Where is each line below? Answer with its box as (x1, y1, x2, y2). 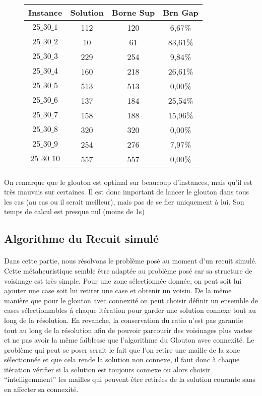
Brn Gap (163, 7, 199, 18)
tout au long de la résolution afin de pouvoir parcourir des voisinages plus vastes (4, 324, 252, 335)
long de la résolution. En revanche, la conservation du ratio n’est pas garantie (4, 314, 243, 325)
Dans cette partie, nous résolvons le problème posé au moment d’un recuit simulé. (4, 255, 257, 266)
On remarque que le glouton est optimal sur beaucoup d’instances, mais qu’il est (4, 176, 252, 187)
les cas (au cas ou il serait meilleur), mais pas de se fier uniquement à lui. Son (4, 196, 244, 207)
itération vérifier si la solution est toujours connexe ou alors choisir (4, 364, 210, 374)
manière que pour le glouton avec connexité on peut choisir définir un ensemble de (4, 295, 258, 305)
